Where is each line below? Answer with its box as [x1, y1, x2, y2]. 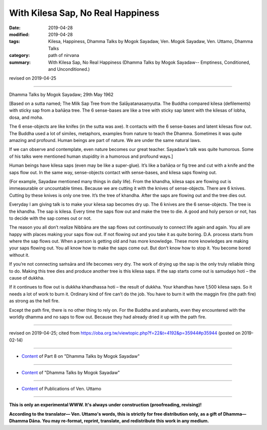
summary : [9, 59, 31, 65]
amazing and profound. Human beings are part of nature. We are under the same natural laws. [9, 138, 201, 143]
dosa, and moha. [9, 114, 44, 120]
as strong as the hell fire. [9, 298, 60, 304]
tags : [9, 39, 20, 45]
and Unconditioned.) [48, 66, 90, 72]
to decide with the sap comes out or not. [9, 215, 92, 221]
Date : [9, 25, 21, 31]
